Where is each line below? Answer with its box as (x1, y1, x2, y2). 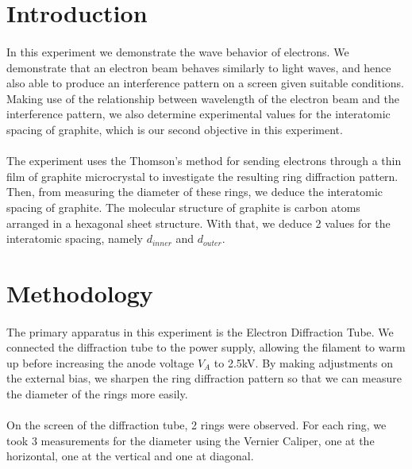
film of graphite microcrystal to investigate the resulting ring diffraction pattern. (6, 167, 399, 184)
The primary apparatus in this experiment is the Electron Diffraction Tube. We (6, 323, 394, 340)
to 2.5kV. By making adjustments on (214, 354, 393, 371)
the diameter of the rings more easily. (6, 386, 188, 402)
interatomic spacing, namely (6, 230, 144, 247)
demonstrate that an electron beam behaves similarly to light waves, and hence (6, 59, 391, 75)
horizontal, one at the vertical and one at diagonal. (6, 448, 254, 464)
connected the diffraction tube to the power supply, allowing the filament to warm (6, 339, 406, 356)
